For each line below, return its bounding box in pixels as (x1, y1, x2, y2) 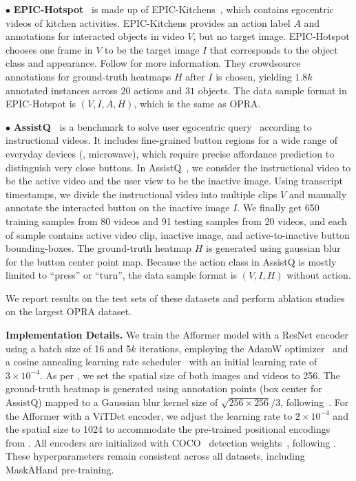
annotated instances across (6, 83, 118, 97)
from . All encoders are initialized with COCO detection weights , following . (6, 435, 336, 449)
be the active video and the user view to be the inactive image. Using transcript (6, 173, 343, 188)
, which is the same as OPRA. (134, 96, 261, 111)
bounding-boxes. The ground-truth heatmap (6, 241, 192, 255)
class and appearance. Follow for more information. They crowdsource (6, 56, 301, 70)
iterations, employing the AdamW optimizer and (139, 341, 348, 355)
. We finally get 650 (237, 200, 320, 215)
